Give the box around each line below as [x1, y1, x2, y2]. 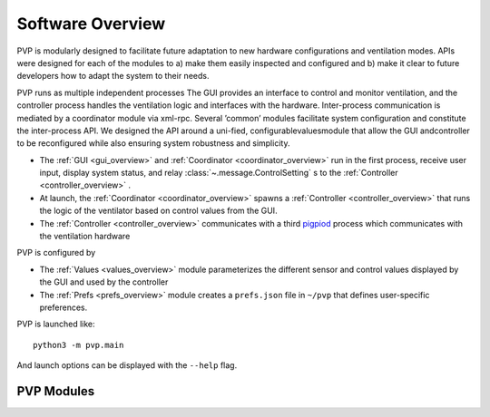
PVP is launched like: [16, 318, 95, 330]
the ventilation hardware [39, 231, 131, 242]
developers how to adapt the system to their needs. [16, 71, 210, 82]
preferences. [39, 302, 88, 313]
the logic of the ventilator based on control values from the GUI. [39, 205, 278, 217]
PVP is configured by [16, 247, 96, 258]
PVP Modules [16, 383, 95, 399]
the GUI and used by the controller [39, 276, 169, 287]
